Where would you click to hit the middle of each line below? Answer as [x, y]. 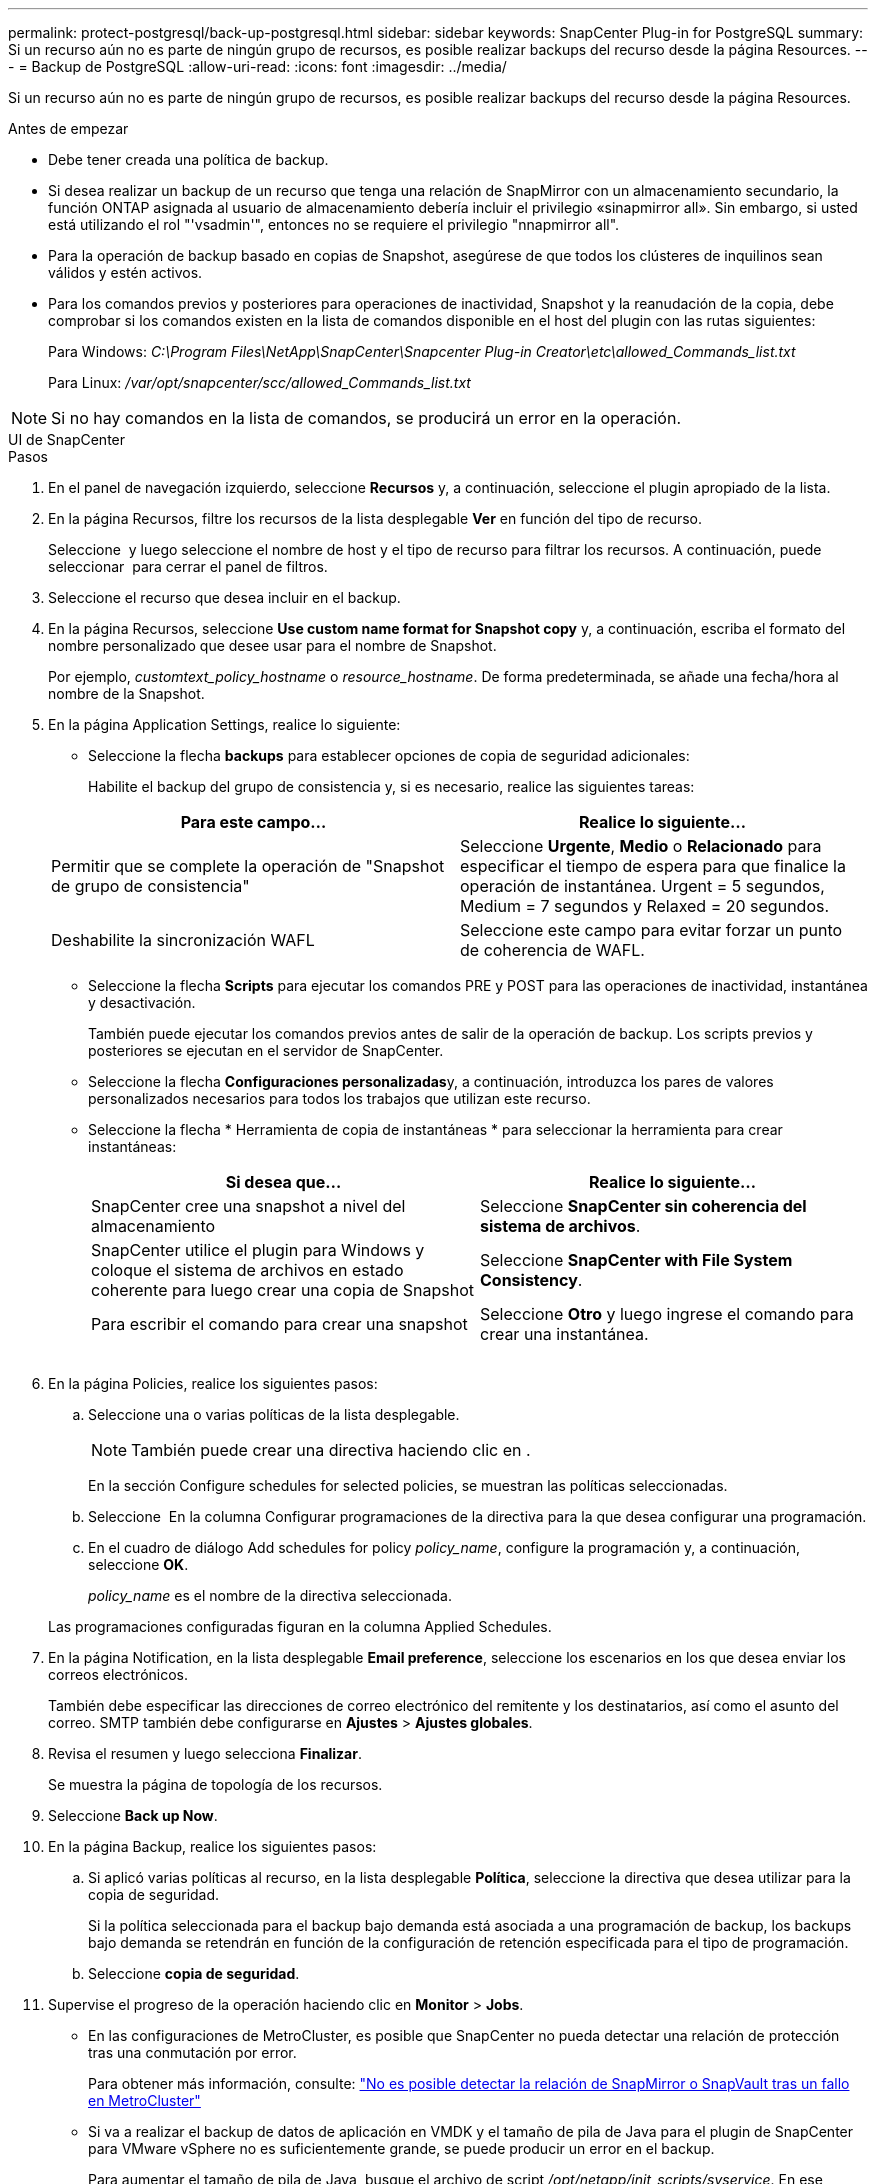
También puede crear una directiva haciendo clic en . [331, 1450]
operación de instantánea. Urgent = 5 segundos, [642, 886]
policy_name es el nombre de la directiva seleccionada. [270, 1595]
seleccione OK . [138, 1564]
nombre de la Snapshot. [126, 693]
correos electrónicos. [118, 1674]
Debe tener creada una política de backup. [188, 159]
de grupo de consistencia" [150, 886]
